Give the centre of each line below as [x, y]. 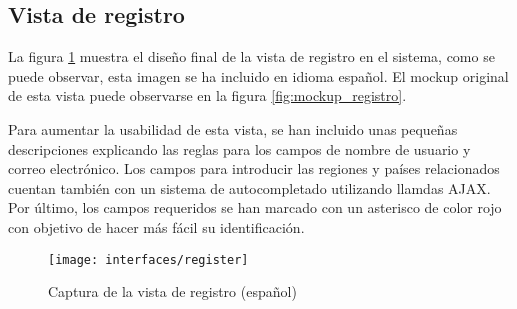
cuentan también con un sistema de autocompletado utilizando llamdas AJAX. [249, 187]
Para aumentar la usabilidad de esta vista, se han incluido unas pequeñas [233, 128]
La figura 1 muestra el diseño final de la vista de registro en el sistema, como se [251, 56]
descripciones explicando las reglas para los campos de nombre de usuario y [239, 148]
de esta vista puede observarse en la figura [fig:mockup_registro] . [207, 95]
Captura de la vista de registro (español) [172, 291]
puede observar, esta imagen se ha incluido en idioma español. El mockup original [258, 75]
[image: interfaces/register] [148, 259]
